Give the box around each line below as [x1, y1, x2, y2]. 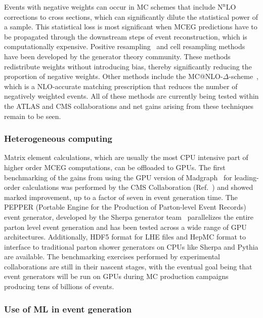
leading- [234, 172, 259, 182]
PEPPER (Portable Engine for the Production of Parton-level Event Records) [4, 202, 246, 212]
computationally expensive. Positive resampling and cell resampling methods [4, 41, 245, 52]
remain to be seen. [4, 110, 61, 121]
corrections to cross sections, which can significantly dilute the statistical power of [4, 11, 258, 22]
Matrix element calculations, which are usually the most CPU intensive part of [4, 152, 248, 163]
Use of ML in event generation [4, 302, 132, 315]
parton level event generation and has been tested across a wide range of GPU [4, 221, 247, 232]
